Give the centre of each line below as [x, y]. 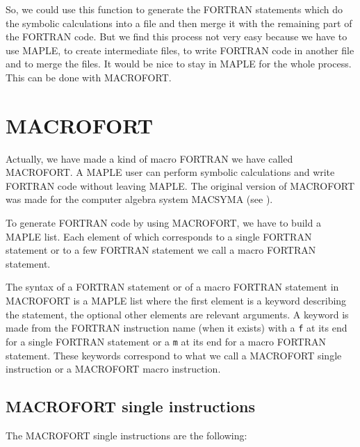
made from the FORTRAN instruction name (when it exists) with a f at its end [177, 328]
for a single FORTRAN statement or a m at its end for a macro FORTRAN [166, 341]
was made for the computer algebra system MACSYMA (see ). [139, 199]
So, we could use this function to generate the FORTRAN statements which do [174, 9]
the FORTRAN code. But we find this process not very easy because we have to [177, 36]
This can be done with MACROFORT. [89, 77]
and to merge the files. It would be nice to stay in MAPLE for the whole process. [179, 64]
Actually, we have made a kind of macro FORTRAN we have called [149, 158]
